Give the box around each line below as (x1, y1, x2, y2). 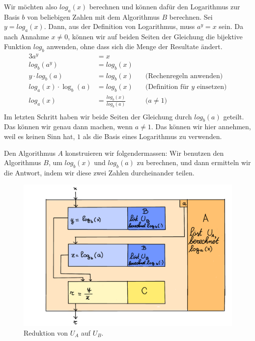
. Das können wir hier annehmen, (151, 121, 251, 132)
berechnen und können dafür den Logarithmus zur (89, 1, 240, 11)
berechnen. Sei (169, 11, 213, 22)
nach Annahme (4, 31, 49, 42)
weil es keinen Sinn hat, (4, 131, 75, 142)
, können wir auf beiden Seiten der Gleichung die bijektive (68, 31, 243, 42)
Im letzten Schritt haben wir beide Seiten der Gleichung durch (4, 111, 192, 121)
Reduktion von (24, 327, 68, 338)
